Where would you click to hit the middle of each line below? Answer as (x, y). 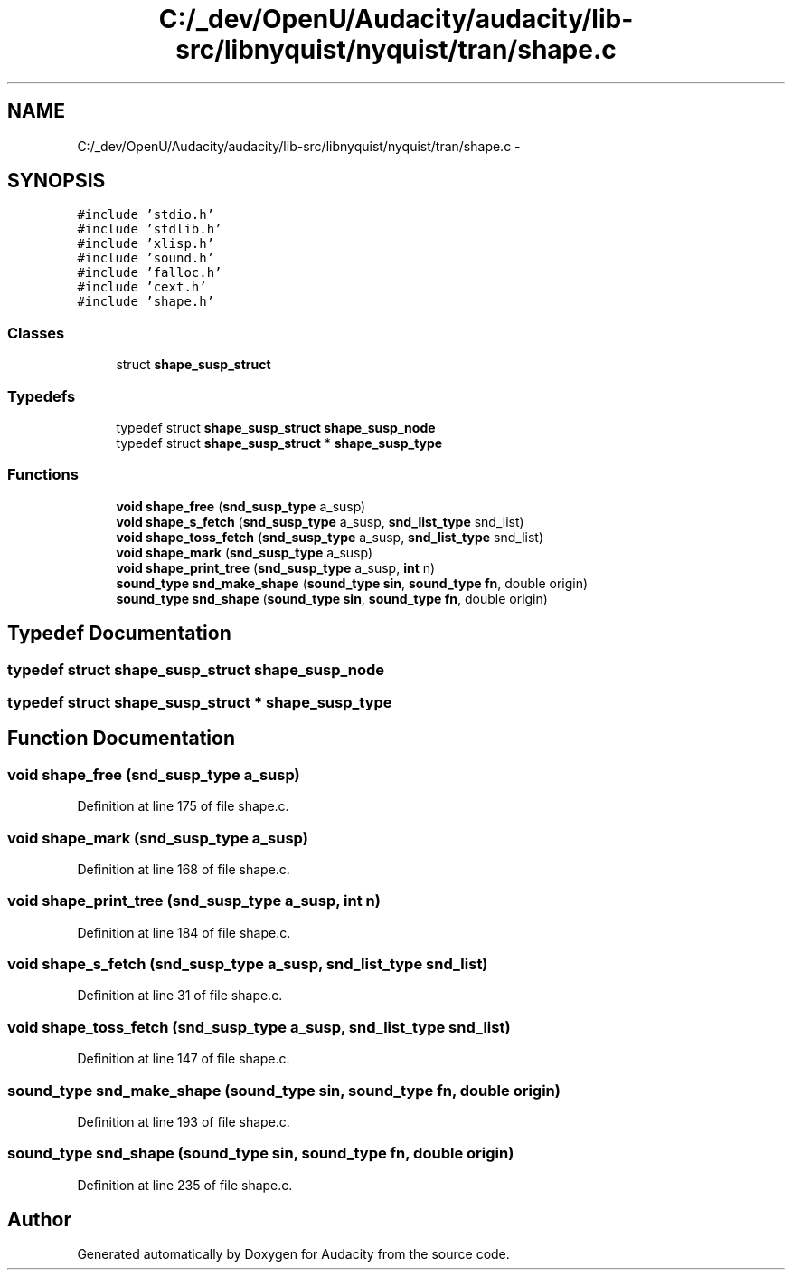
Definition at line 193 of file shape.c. (184, 1121)
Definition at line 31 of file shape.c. (180, 996)
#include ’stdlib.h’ (150, 229)
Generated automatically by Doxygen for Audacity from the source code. (293, 1254)
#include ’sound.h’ (146, 258)
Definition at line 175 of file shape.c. (183, 806)
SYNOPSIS (57, 181)
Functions (43, 475)
